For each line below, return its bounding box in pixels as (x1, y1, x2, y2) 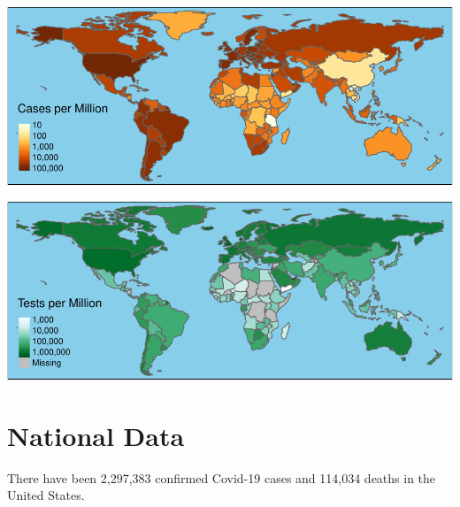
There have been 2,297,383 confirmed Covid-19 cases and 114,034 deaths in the (7, 468, 436, 487)
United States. (7, 486, 85, 504)
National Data (7, 417, 185, 453)
